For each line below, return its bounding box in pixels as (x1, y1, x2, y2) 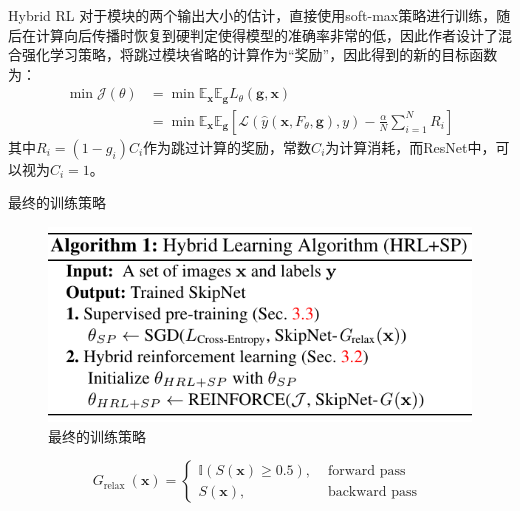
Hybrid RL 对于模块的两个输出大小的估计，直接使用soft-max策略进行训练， (8, 5, 497, 25)
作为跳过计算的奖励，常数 (143, 136, 312, 157)
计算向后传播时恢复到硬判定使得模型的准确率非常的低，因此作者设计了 (35, 24, 498, 45)
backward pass (327, 484, 418, 499)
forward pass (327, 463, 406, 478)
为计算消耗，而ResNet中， (325, 136, 496, 157)
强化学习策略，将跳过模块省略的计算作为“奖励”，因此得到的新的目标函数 (21, 44, 498, 65)
